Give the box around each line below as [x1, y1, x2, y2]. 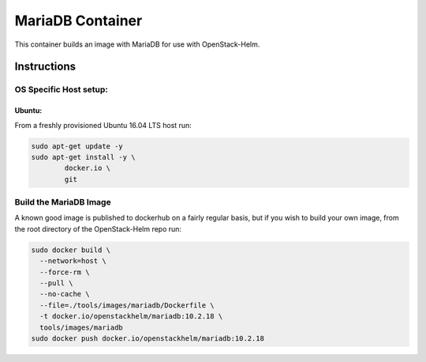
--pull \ [39, 278, 73, 288]
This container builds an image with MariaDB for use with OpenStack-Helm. [14, 40, 260, 49]
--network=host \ [39, 257, 106, 266]
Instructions [14, 60, 77, 74]
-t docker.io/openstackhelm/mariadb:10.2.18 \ [39, 312, 223, 321]
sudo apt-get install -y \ [31, 153, 136, 161]
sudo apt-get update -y [31, 141, 124, 150]
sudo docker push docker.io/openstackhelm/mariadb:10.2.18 [31, 334, 264, 343]
